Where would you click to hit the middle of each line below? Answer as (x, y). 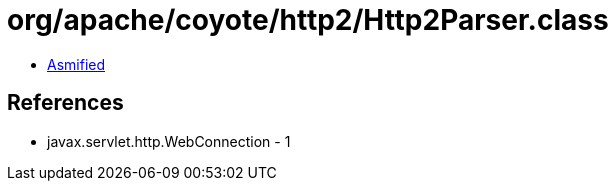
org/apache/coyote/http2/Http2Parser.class (308, 20)
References (65, 103)
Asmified (76, 64)
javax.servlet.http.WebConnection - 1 (169, 141)
